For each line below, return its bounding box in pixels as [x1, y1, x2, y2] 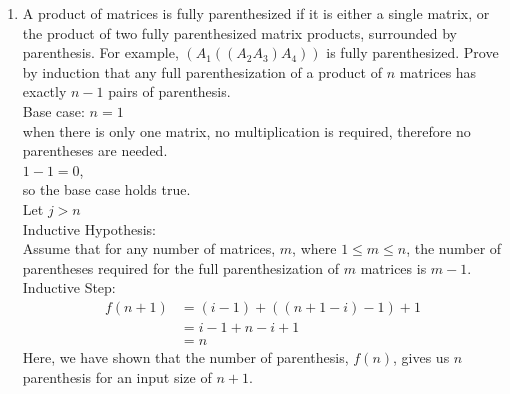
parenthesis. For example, [22, 42, 179, 63]
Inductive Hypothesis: [22, 218, 156, 239]
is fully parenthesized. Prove [326, 42, 499, 63]
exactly [22, 81, 67, 102]
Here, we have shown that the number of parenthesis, [22, 347, 349, 367]
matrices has [399, 61, 477, 82]
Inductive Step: [22, 277, 116, 298]
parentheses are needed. [22, 140, 168, 161]
